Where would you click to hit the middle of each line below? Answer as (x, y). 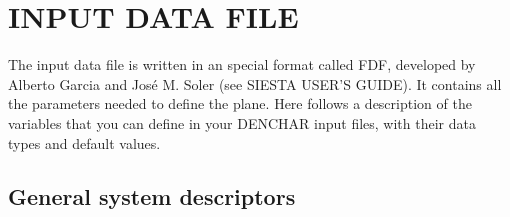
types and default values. (84, 142)
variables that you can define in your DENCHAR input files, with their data (242, 122)
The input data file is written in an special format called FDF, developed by (242, 64)
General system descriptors (152, 196)
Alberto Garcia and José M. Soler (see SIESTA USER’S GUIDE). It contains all (255, 83)
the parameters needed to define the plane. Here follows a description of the (240, 103)
